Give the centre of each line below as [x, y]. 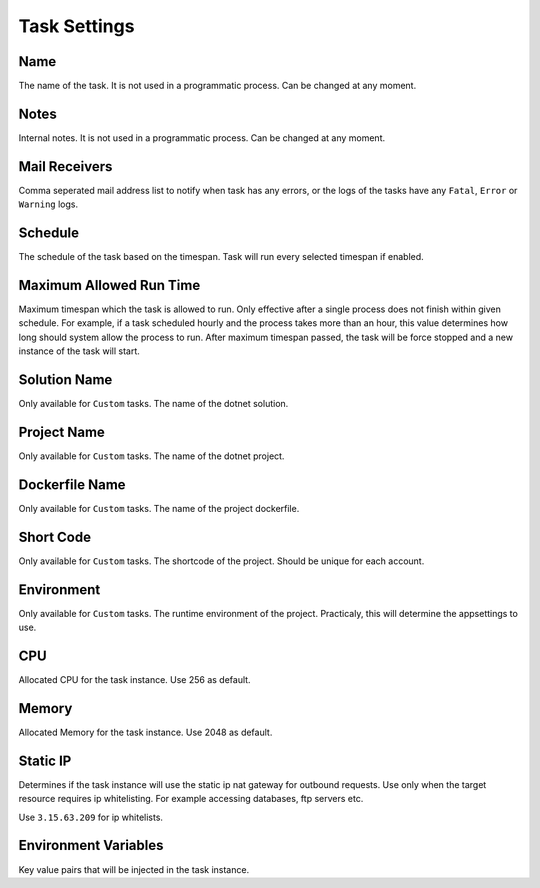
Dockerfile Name [72, 484]
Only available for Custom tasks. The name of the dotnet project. [151, 456]
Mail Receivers [65, 166]
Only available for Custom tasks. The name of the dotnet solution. [153, 404]
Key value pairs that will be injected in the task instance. [134, 869]
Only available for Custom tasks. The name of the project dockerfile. [159, 508]
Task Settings [76, 26]
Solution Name [65, 380]
